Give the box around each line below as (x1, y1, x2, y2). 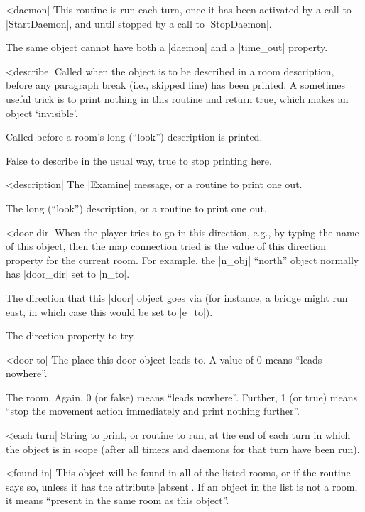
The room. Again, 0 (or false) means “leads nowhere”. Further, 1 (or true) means (6, 389, 358, 404)
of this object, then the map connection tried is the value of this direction (6, 239, 327, 254)
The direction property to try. (6, 328, 136, 343)
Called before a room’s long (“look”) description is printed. (6, 129, 263, 144)
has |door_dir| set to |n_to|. (6, 266, 130, 281)
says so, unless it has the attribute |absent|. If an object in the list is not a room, (6, 479, 358, 494)
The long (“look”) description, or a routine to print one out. (6, 200, 267, 215)
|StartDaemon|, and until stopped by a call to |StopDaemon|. (6, 16, 272, 31)
